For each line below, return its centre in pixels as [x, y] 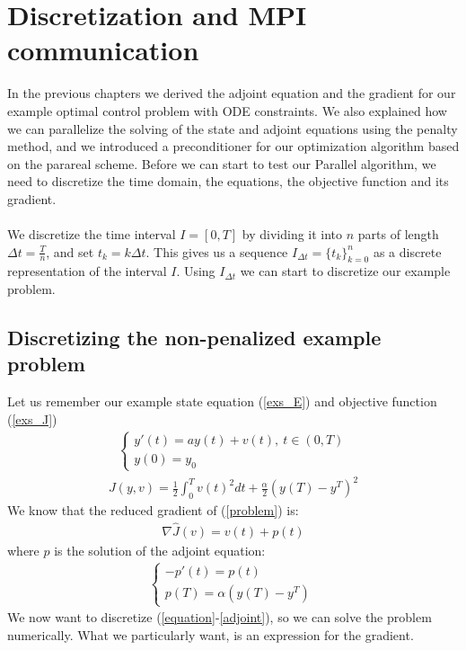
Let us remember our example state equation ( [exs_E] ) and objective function [222, 401]
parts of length [398, 234]
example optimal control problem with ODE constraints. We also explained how [227, 110]
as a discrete [407, 251]
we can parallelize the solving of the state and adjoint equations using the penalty [233, 128]
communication [103, 50]
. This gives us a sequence [217, 251]
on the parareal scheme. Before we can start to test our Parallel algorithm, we [222, 163]
